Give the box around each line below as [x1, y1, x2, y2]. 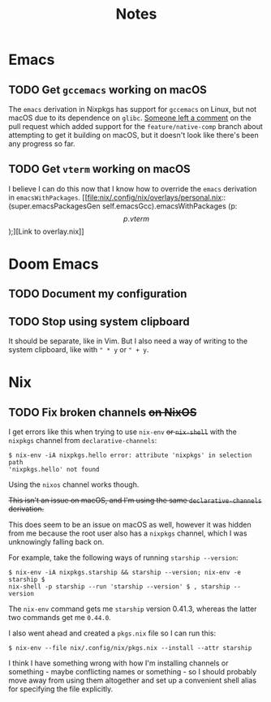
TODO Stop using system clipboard [8, 314, 191, 329]
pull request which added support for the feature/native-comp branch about [8, 122, 264, 131]
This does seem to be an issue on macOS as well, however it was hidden [8, 520, 252, 530]
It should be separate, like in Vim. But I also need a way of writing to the [8, 336, 248, 346]
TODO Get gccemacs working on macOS [8, 83, 207, 97]
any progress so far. [8, 139, 75, 149]
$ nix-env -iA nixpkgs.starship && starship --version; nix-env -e [8, 569, 242, 577]
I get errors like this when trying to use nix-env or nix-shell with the [8, 427, 237, 437]
